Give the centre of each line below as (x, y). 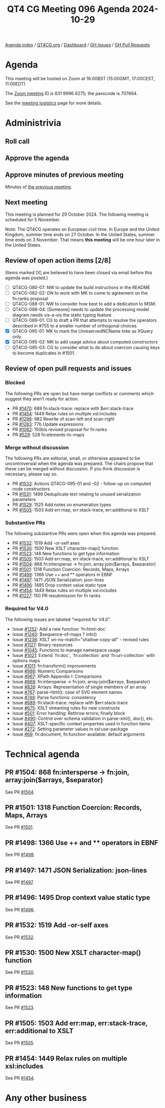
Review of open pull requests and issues (68, 369)
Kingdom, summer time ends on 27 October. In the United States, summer (80, 234)
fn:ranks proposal (30, 299)
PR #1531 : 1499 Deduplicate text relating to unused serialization (77, 494)
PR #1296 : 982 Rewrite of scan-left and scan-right (63, 419)
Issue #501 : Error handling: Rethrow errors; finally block (69, 713)
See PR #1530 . (20, 972)
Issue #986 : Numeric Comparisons (48, 671)
